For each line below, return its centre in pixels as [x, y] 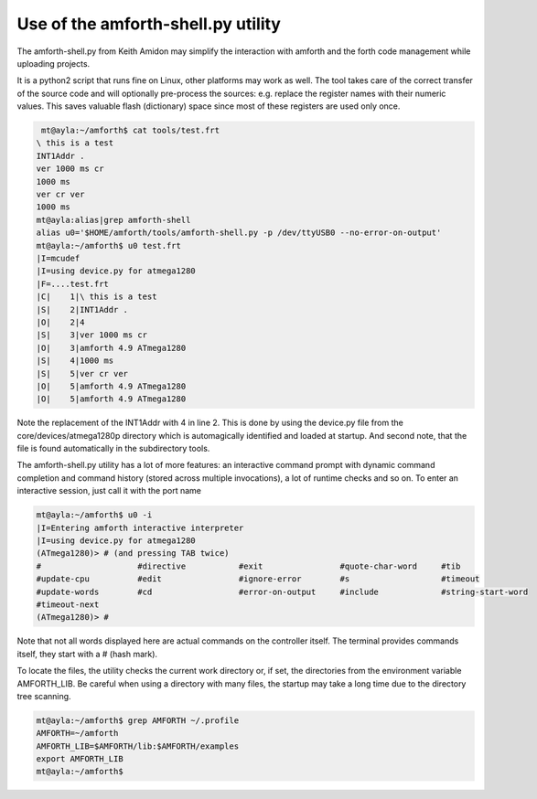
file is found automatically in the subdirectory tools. [113, 449]
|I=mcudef [58, 258]
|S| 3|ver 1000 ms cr [92, 335]
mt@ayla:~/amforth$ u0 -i [94, 515]
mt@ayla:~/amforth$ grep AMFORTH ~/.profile [138, 720]
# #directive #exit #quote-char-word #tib [248, 566]
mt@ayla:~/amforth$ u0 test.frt [109, 245]
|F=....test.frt [73, 284]
